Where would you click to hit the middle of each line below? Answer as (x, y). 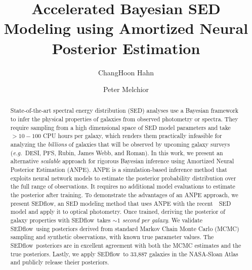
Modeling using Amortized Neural (126, 28)
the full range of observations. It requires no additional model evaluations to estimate (123, 186)
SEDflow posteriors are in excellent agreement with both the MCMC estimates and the (126, 245)
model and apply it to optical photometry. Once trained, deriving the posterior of (118, 212)
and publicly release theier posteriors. (60, 262)
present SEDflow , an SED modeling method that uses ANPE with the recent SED (121, 203)
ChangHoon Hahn (126, 72)
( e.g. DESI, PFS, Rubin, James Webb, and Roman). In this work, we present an (117, 152)
